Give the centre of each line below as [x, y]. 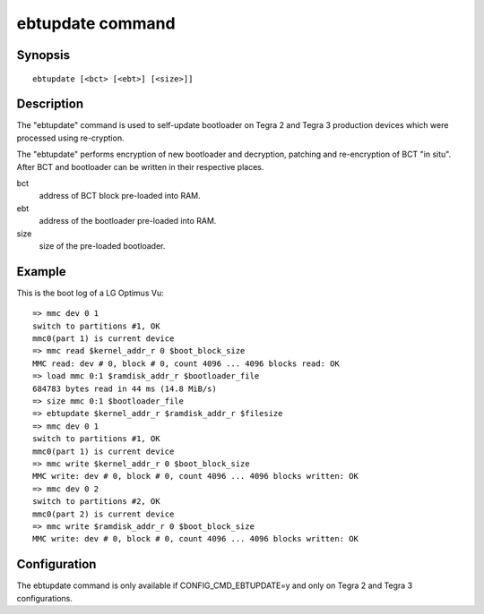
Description [50, 104]
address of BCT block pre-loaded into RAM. [120, 196]
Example [41, 272]
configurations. [45, 598]
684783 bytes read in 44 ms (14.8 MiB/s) [125, 388]
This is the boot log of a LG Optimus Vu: [91, 293]
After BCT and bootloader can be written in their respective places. [140, 166]
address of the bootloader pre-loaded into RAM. [128, 221]
